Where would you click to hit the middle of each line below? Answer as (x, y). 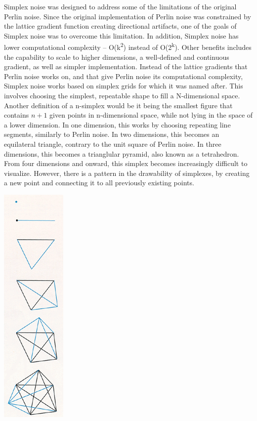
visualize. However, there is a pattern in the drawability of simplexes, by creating (127, 173)
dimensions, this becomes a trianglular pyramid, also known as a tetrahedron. (122, 153)
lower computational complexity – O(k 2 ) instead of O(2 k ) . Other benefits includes (128, 46)
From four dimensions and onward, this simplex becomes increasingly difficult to (126, 163)
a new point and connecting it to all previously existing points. (99, 183)
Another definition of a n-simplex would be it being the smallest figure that (118, 105)
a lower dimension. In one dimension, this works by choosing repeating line (117, 124)
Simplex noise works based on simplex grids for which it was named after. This (124, 86)
